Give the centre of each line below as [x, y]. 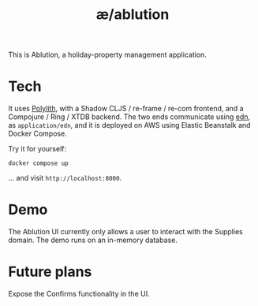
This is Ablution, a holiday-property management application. [108, 55]
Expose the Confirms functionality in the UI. [79, 294]
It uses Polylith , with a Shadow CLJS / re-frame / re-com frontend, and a [126, 109]
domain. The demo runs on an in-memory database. [93, 240]
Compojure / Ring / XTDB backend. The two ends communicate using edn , [129, 117]
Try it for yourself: [37, 149]
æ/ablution [133, 15]
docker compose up [38, 163]
